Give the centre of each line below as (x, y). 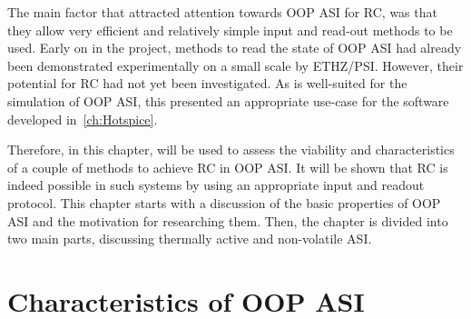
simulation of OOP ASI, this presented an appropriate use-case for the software (228, 100)
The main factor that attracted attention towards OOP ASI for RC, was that (222, 12)
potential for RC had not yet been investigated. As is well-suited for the (207, 83)
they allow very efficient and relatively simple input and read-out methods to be (230, 30)
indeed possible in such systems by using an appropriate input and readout (216, 185)
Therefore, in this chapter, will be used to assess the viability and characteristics (231, 150)
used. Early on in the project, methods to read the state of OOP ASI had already (235, 48)
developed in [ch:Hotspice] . (83, 119)
